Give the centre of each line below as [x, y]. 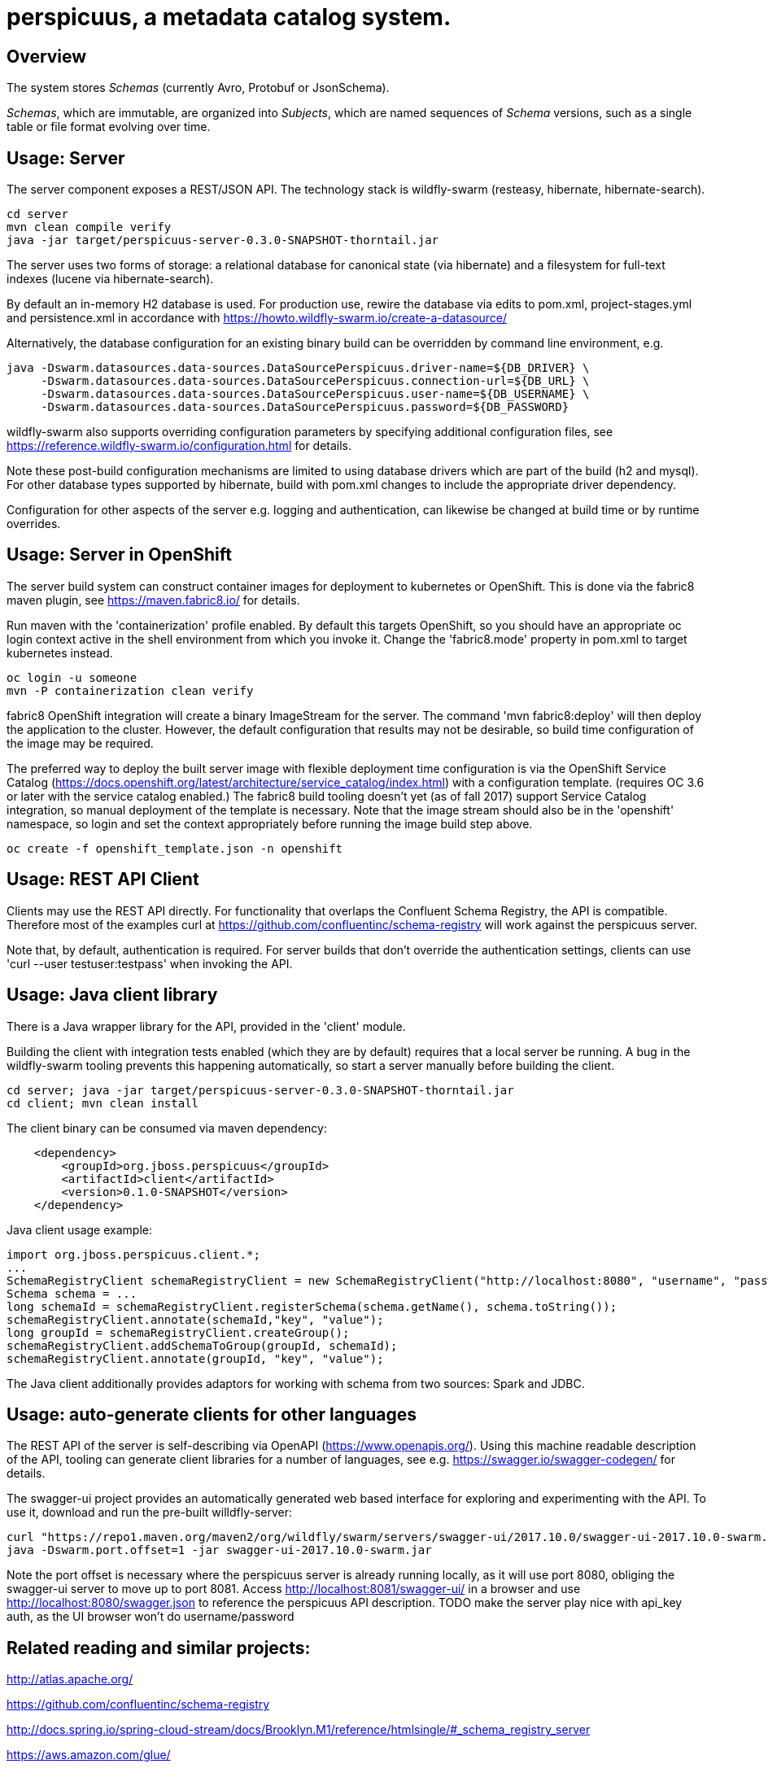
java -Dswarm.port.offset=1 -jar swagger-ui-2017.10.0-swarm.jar [219, 1550]
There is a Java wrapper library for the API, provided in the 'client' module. [206, 1026]
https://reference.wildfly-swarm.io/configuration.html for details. [179, 446]
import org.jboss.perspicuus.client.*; [133, 1254]
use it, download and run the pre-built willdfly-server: [150, 1513]
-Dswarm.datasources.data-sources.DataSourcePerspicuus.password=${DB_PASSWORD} [305, 407]
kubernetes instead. [60, 653]
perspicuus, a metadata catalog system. [229, 17]
